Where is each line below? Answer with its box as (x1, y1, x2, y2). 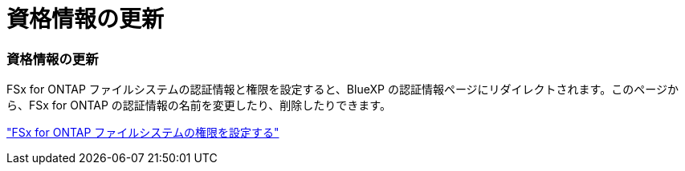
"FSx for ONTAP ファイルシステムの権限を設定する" (6, 125, 279, 140)
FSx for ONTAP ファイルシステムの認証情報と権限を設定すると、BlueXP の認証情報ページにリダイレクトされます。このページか (6, 82, 679, 97)
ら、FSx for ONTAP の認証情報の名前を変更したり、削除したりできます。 (6, 98, 391, 113)
